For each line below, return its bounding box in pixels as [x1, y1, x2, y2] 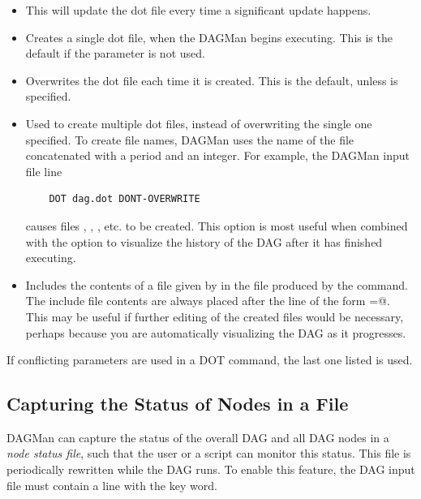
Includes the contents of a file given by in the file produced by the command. [25, 276, 408, 293]
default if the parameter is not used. [25, 45, 205, 62]
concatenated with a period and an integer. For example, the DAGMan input [25, 147, 410, 164]
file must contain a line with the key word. [6, 476, 217, 493]
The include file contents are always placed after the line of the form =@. [25, 292, 390, 309]
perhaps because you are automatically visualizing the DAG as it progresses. [25, 324, 406, 341]
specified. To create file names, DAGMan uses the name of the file [25, 131, 354, 148]
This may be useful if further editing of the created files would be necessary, [25, 308, 404, 325]
